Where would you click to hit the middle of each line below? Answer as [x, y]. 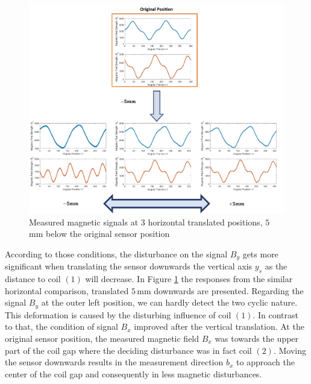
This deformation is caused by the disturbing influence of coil [118, 314]
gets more [260, 253]
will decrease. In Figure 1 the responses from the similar [189, 279]
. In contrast [275, 314]
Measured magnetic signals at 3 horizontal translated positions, [146, 222]
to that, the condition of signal [61, 326]
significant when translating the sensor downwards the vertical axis [129, 266]
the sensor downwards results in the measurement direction [114, 362]
